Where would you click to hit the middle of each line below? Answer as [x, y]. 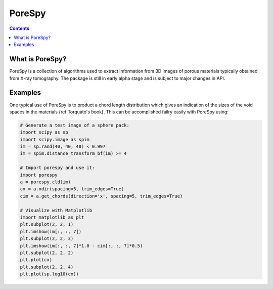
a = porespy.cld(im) [45, 182]
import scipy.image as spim [55, 139]
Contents [19, 28]
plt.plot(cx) [36, 260]
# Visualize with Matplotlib [56, 210]
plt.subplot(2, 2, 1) [47, 224]
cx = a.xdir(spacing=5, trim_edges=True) [72, 189]
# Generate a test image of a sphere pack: [75, 125]
